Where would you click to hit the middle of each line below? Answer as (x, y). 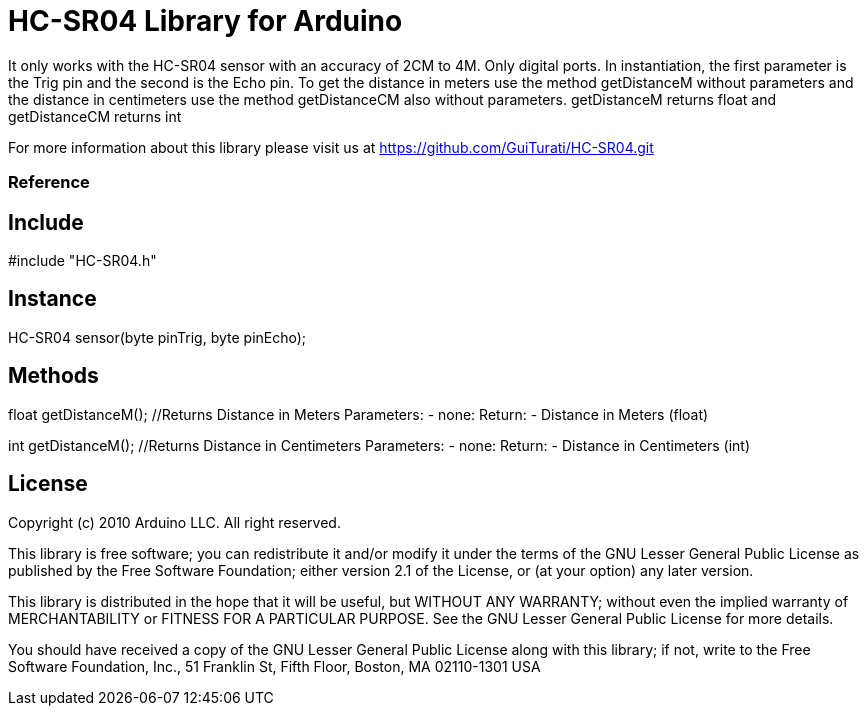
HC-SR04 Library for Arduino (205, 21)
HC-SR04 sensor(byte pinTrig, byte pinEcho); (157, 337)
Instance (52, 299)
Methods (53, 376)
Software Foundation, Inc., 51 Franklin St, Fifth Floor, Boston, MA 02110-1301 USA (274, 666)
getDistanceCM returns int (95, 116)
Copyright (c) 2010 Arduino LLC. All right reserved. (174, 522)
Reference (49, 182)
